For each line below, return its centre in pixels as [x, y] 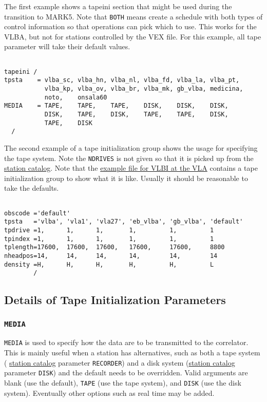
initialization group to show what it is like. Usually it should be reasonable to [126, 178]
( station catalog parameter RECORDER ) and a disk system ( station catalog [120, 362]
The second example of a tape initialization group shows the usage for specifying [131, 147]
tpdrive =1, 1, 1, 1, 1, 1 [109, 230]
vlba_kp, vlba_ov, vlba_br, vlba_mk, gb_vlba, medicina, [144, 89]
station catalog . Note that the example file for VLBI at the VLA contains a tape [131, 168]
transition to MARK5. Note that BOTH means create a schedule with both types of [133, 16]
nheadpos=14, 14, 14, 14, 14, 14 [111, 256]
